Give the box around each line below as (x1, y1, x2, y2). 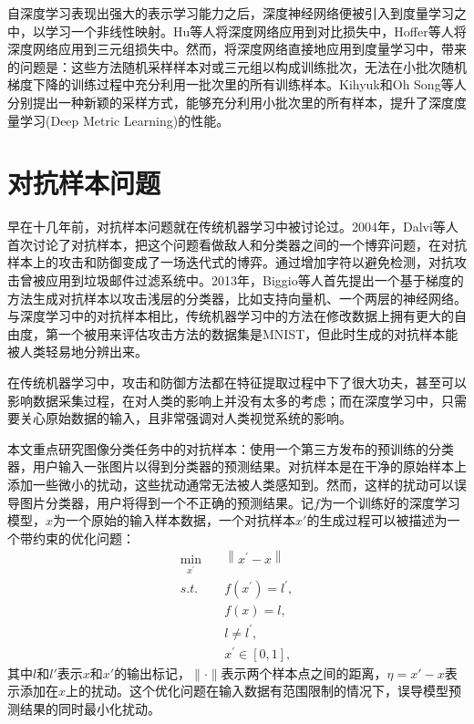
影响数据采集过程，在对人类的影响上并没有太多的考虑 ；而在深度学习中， (7, 390, 441, 409)
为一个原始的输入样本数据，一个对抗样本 (53, 511, 296, 530)
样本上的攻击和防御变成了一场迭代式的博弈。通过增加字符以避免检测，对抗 (7, 253, 454, 272)
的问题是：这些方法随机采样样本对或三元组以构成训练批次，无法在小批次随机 (7, 57, 467, 76)
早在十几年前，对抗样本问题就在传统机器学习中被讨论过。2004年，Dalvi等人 (7, 217, 459, 236)
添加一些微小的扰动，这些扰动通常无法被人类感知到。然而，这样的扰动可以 (7, 475, 454, 493)
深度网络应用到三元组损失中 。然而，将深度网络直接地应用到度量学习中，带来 (7, 39, 467, 58)
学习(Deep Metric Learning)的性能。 (19, 110, 230, 129)
